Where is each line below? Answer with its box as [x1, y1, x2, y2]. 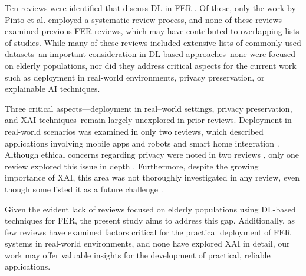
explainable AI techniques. [5, 82, 100, 95]
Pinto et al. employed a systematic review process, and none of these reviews [5, 13, 282, 25]
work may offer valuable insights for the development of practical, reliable [5, 248, 271, 261]
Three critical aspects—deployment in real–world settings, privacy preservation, [5, 102, 292, 114]
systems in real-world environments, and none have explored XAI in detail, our [5, 237, 290, 250]
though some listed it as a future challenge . [5, 182, 163, 195]
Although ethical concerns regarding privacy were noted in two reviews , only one [5, 148, 299, 161]
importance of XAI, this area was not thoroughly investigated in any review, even [5, 171, 300, 184]
